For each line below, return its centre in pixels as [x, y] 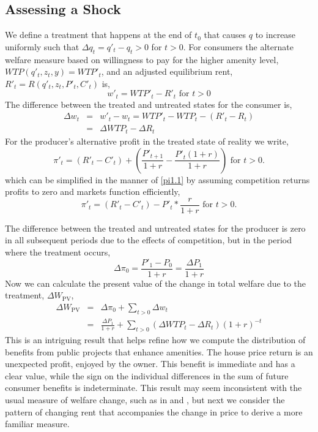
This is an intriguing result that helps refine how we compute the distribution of [155, 339]
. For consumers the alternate [238, 46]
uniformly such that [42, 46]
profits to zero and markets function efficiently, [93, 191]
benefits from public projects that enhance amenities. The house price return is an [159, 351]
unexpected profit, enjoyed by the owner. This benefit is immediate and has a [150, 364]
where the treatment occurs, [58, 252]
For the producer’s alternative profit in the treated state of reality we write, [147, 141]
